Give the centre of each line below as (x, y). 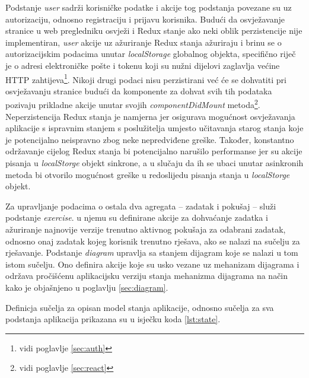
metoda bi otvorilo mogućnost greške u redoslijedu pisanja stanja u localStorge (148, 174)
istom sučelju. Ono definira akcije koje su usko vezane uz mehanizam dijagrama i (152, 264)
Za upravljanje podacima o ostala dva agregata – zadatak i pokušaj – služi (141, 206)
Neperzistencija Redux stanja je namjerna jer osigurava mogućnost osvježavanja (150, 116)
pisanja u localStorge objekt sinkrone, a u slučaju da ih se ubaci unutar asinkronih (154, 163)
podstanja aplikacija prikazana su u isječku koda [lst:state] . (113, 319)
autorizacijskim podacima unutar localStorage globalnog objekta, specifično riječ (151, 54)
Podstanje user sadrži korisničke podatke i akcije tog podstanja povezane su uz (149, 7)
